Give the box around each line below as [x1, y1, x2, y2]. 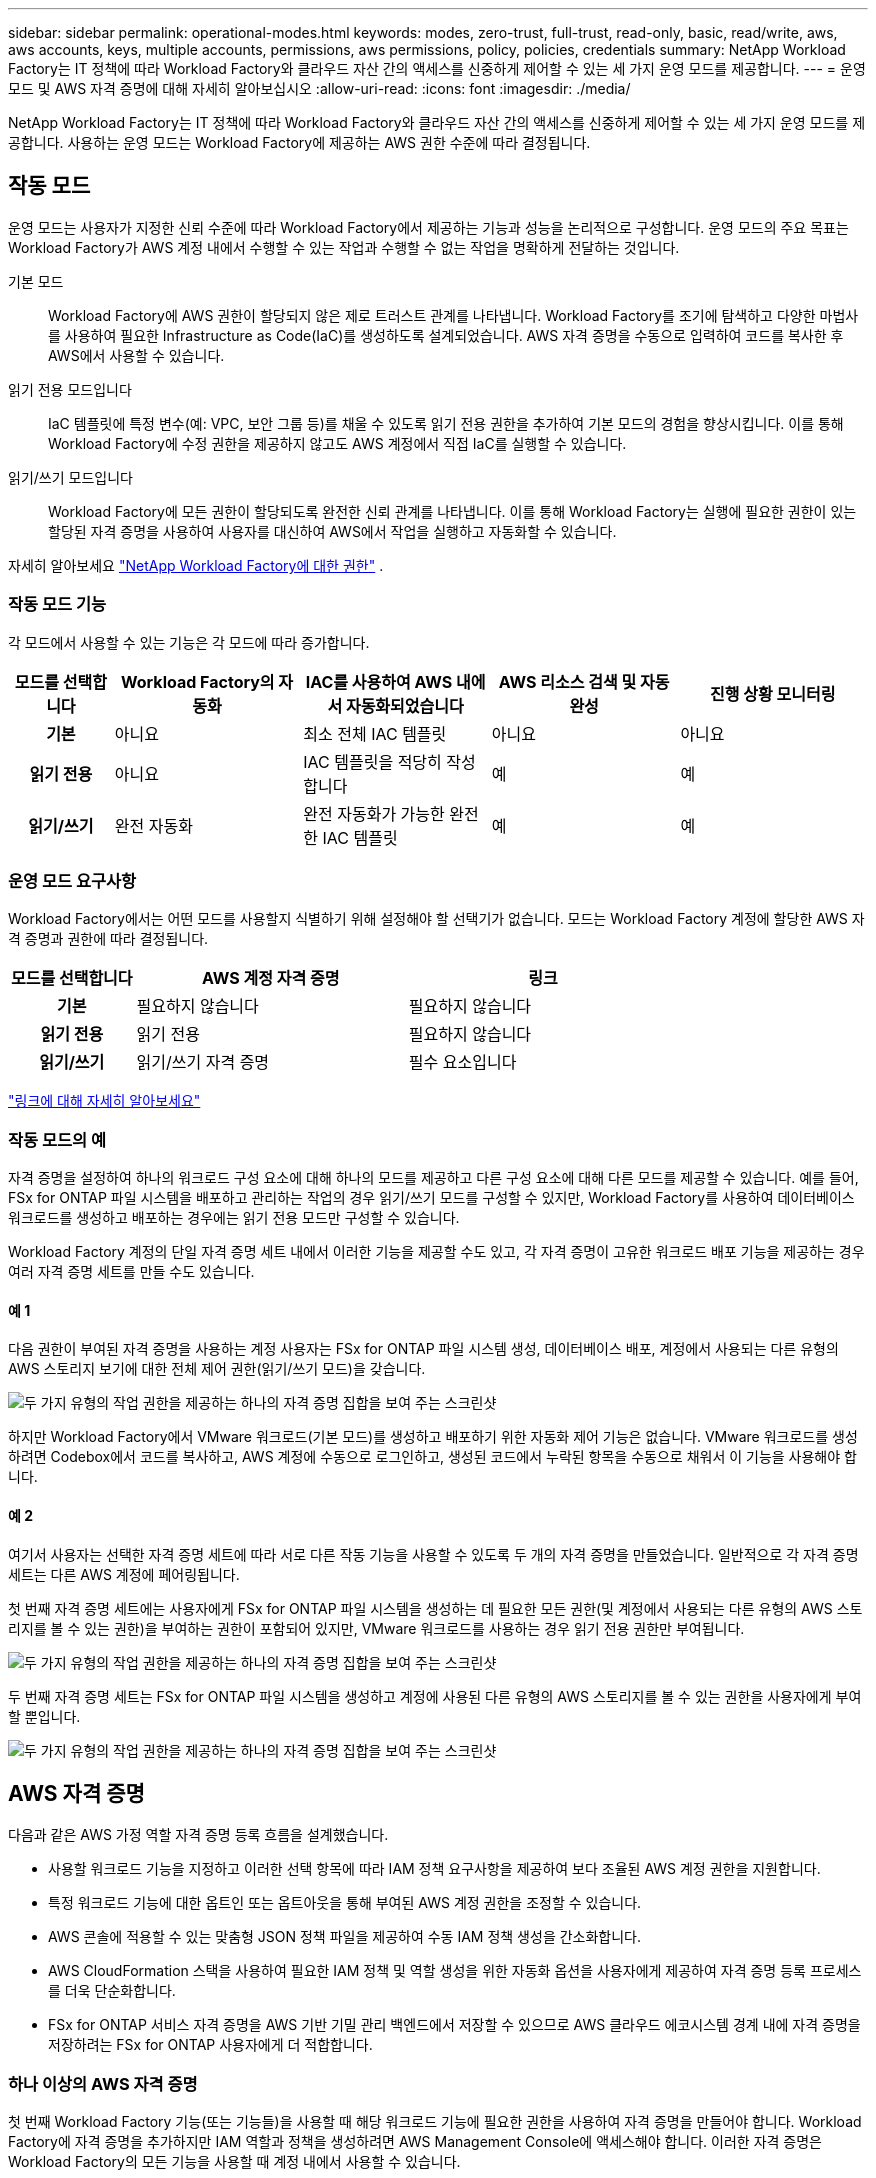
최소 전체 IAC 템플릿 [303, 723, 447, 744]
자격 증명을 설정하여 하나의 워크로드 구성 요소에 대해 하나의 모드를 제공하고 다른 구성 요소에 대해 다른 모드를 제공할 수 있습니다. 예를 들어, [8, 1169, 859, 1187]
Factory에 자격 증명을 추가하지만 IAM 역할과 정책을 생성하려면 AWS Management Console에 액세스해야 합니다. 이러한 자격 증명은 [8, 2133, 822, 2151]
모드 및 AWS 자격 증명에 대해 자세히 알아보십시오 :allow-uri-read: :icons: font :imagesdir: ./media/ [8, 80, 631, 97]
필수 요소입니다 [408, 1052, 517, 1073]
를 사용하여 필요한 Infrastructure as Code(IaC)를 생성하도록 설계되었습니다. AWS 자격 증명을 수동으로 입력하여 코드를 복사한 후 [48, 326, 844, 344]
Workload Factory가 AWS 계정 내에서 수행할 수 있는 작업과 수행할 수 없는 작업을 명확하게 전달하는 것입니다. [8, 238, 680, 256]
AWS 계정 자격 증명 [201, 968, 340, 989]
